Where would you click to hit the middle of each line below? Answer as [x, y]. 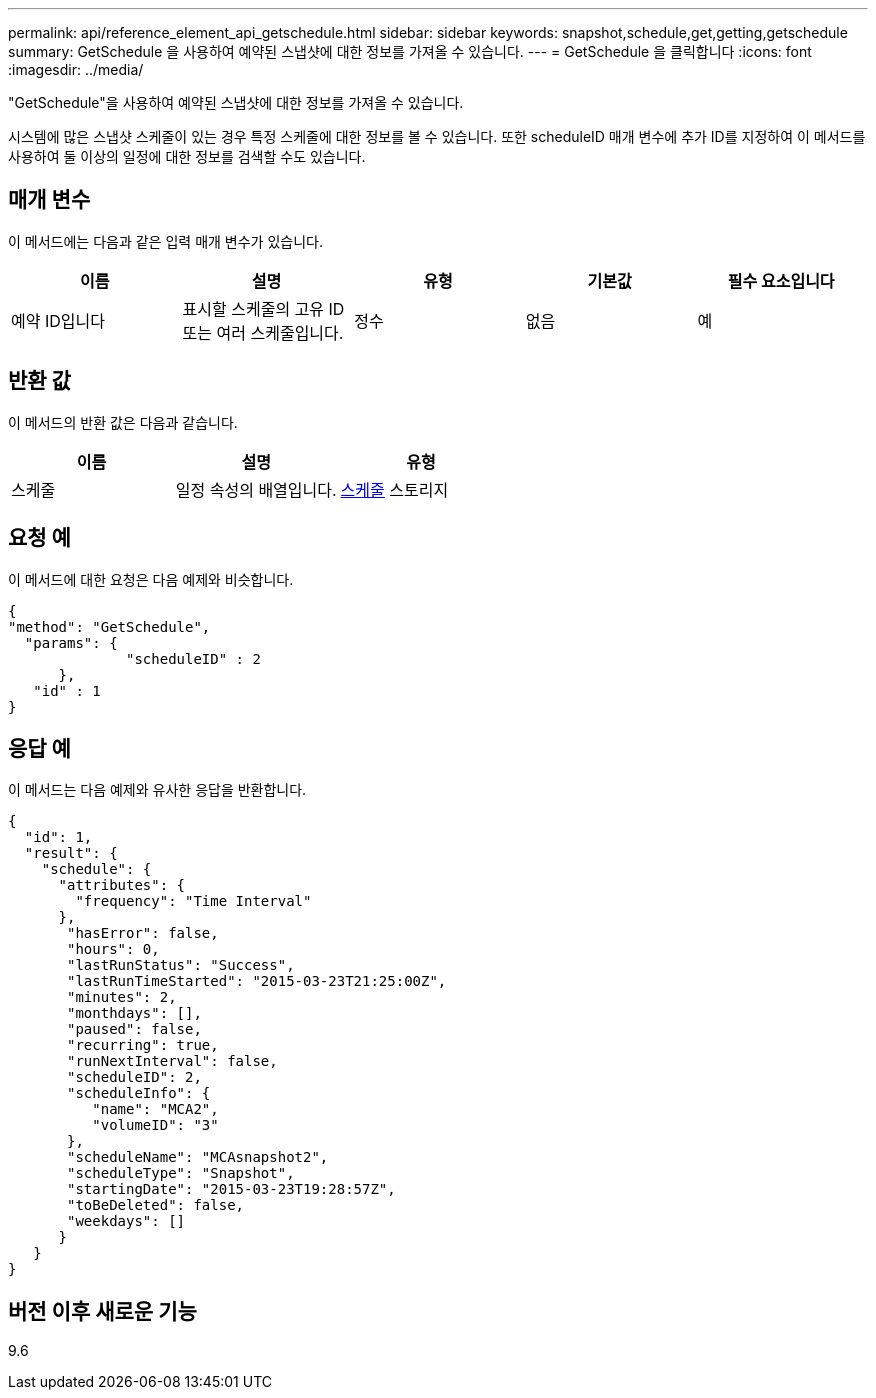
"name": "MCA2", [155, 1109]
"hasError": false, [143, 933]
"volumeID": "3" [155, 1125]
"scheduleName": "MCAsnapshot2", [198, 1157]
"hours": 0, [113, 949]
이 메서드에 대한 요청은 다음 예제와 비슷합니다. [151, 579]
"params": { [71, 642]
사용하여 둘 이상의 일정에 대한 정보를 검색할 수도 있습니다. [187, 156]
